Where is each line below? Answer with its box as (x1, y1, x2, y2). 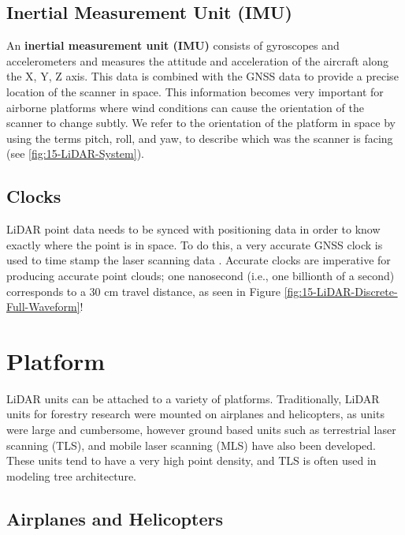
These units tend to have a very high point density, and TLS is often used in (6, 452, 377, 469)
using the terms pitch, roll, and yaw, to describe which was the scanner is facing (6, 129, 393, 146)
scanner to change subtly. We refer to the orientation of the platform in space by (6, 114, 396, 131)
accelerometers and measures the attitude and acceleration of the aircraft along (6, 52, 388, 69)
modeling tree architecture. (6, 467, 137, 484)
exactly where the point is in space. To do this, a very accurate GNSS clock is (6, 236, 383, 253)
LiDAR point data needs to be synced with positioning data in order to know (6, 221, 381, 238)
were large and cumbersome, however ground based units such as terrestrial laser (6, 421, 396, 438)
